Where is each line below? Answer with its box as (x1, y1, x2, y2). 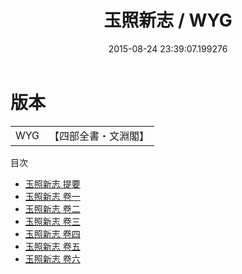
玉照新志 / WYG (103, 9, 233, 32)
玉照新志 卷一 (24, 190, 81, 202)
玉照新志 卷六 (24, 252, 81, 265)
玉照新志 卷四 (24, 227, 81, 240)
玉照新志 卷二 (24, 202, 81, 215)
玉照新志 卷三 (24, 215, 81, 227)
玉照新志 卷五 (24, 240, 81, 252)
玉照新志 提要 (24, 177, 81, 190)
